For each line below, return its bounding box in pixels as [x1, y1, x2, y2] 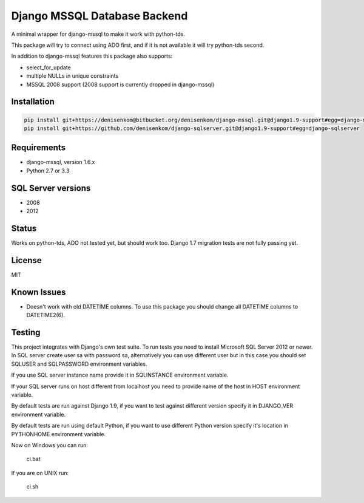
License [11, 255, 42, 265]
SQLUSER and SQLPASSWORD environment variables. [11, 360, 147, 368]
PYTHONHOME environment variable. [11, 430, 106, 437]
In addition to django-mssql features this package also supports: [11, 52, 173, 60]
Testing [11, 327, 41, 337]
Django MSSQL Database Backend [11, 9, 188, 22]
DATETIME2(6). [26, 312, 65, 319]
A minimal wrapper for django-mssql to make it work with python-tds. [11, 30, 185, 38]
